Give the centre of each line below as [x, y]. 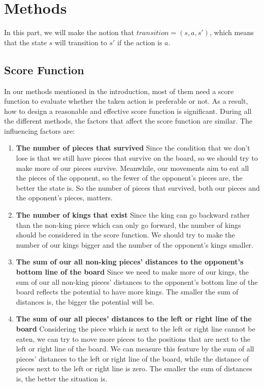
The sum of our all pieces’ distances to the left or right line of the [134, 319]
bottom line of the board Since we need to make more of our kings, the [132, 272]
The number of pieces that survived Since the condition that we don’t [133, 148]
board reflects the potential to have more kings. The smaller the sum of [127, 292]
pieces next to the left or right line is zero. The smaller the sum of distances [134, 368]
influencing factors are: [40, 130]
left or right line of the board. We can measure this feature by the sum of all [135, 349]
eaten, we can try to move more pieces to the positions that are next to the [133, 338]
